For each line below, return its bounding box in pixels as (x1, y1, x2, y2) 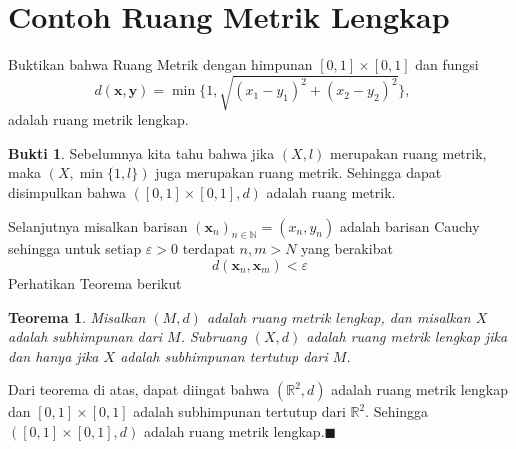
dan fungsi (415, 54, 479, 75)
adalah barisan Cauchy (339, 215, 480, 236)
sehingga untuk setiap (8, 238, 142, 259)
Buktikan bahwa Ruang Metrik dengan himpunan (8, 54, 313, 75)
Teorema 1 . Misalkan (8, 306, 146, 327)
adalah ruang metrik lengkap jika (306, 326, 508, 347)
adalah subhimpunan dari (8, 326, 163, 347)
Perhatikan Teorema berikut (8, 273, 182, 294)
